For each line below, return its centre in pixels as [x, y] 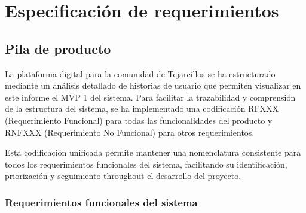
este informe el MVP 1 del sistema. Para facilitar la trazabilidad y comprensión [150, 97]
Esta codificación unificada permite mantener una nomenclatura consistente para [153, 152]
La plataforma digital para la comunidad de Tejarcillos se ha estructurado [140, 73]
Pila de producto [58, 48]
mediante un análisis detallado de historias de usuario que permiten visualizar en [153, 85]
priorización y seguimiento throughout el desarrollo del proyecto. [123, 176]
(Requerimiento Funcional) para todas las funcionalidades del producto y [139, 120]
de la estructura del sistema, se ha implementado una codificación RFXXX [142, 109]
